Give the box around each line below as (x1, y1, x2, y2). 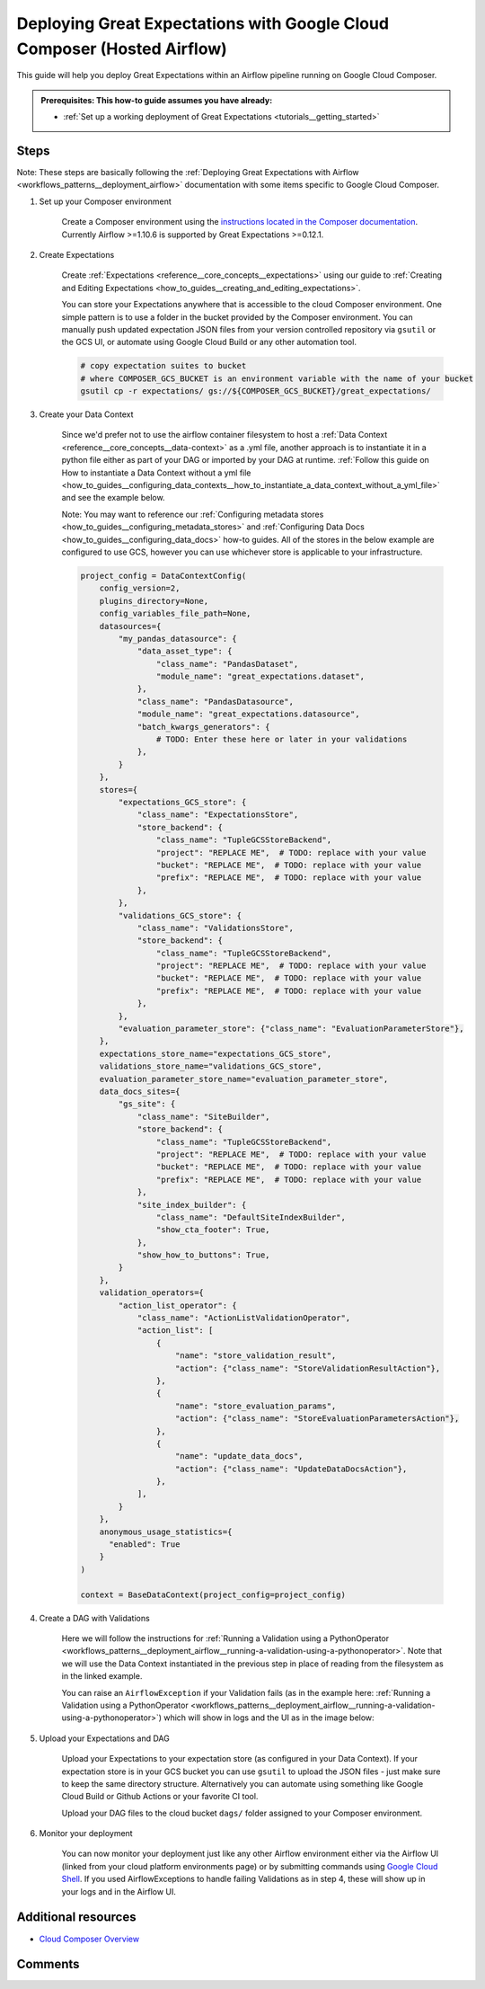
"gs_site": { (118, 1099, 176, 1109)
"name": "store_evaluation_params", (175, 1400, 337, 1411)
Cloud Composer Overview (39, 1933, 139, 1944)
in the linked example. (61, 1671, 143, 1682)
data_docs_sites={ (99, 1086, 181, 1097)
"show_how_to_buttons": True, (137, 1250, 270, 1260)
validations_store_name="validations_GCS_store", (99, 1061, 322, 1071)
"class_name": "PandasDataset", (155, 659, 299, 669)
